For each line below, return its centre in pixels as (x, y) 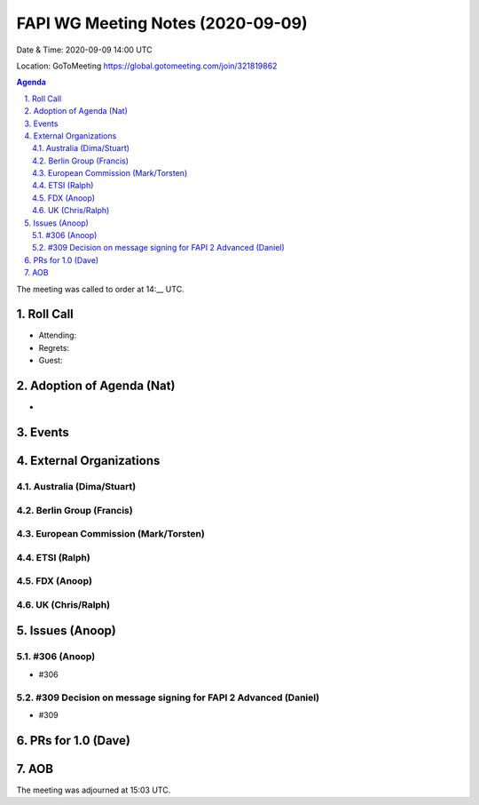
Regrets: (54, 347)
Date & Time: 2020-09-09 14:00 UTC (84, 50)
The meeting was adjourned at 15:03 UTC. (94, 790)
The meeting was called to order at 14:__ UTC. (101, 289)
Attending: (58, 335)
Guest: (51, 361)
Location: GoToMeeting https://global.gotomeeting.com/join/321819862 (147, 66)
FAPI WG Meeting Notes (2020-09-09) (162, 23)
